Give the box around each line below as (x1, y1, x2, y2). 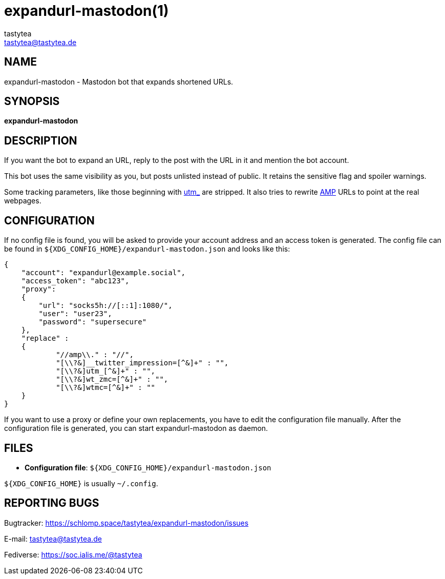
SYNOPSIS (4, 95, 60, 108)
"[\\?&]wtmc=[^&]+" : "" (56, 383, 156, 392)
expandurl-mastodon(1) (4, 2, 169, 19)
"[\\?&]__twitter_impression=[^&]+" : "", (56, 359, 229, 367)
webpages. (4, 196, 41, 205)
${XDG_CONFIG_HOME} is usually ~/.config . (4, 479, 158, 488)
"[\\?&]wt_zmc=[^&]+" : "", (56, 375, 168, 384)
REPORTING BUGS (4, 497, 99, 510)
